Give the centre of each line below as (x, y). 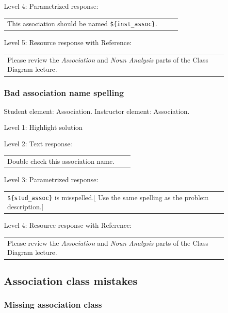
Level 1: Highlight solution (43, 127)
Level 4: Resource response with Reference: (68, 225)
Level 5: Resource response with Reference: (68, 42)
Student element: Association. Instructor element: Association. (97, 111)
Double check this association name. (61, 161)
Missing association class (53, 305)
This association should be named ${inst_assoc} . (82, 23)
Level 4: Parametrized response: (51, 6)
